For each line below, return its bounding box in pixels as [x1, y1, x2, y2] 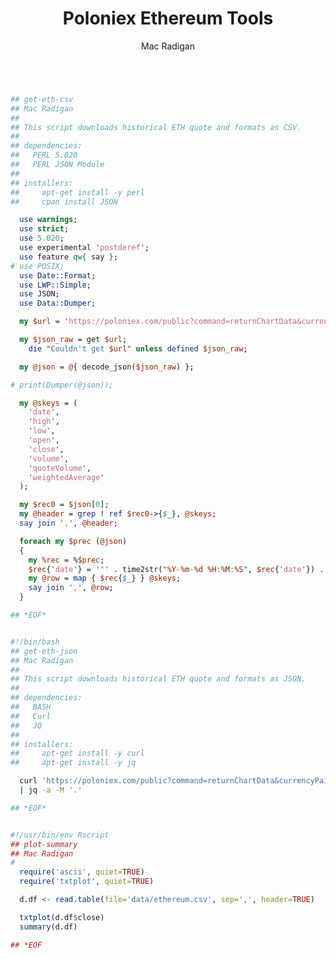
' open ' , [28, 435, 60, 446]
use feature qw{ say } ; [19, 252, 118, 262]
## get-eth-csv [10, 94, 74, 104]
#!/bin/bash [10, 637, 60, 647]
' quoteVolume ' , [28, 463, 92, 473]
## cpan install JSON [10, 197, 118, 207]
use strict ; [19, 224, 70, 234]
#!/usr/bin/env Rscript [10, 830, 110, 840]
